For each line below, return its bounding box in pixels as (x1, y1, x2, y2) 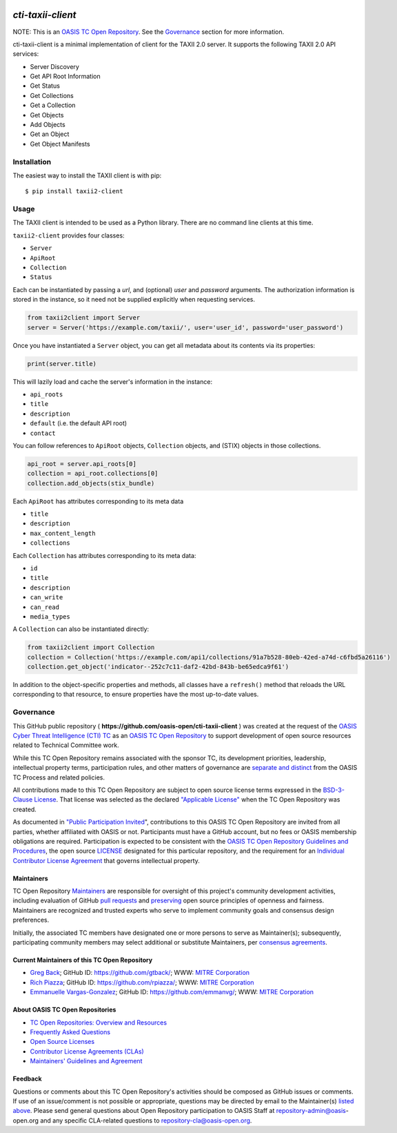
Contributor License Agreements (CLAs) (30, 1047, 144, 1056)
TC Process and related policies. (12, 773, 105, 782)
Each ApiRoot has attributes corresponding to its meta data (12, 497, 184, 505)
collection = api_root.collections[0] (27, 469, 159, 478)
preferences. (12, 916, 50, 924)
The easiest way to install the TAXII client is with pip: (12, 171, 162, 180)
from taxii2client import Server (27, 314, 141, 322)
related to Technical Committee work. (12, 741, 120, 749)
